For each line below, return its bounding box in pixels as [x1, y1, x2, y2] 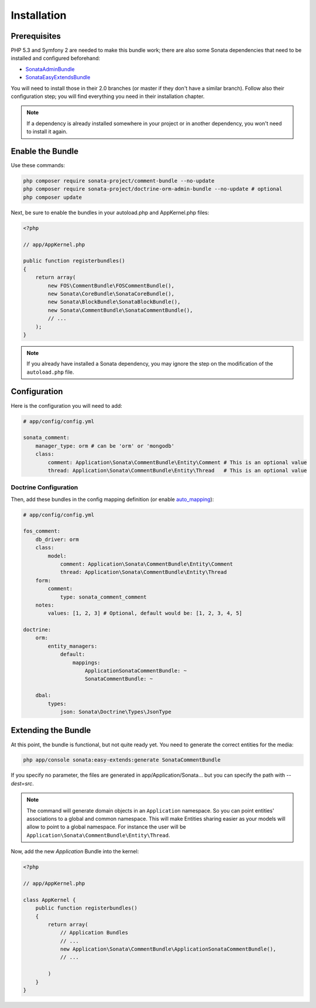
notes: [35, 601, 54, 608]
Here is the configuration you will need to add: [11, 402, 122, 409]
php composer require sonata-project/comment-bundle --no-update [23, 178, 215, 184]
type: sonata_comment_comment [60, 593, 147, 600]
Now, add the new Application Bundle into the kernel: [11, 848, 139, 855]
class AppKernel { [23, 897, 76, 903]
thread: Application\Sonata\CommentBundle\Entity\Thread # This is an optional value [47, 467, 307, 473]
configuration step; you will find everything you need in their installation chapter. [11, 93, 205, 100]
